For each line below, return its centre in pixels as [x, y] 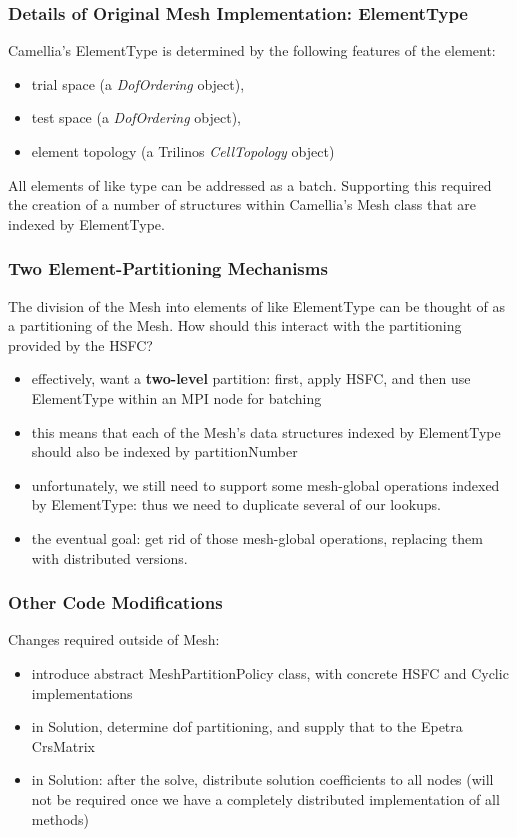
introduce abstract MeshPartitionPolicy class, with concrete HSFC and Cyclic [270, 672]
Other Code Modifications [115, 602]
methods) [60, 818]
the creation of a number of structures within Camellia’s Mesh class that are [242, 204]
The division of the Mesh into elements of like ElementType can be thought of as [257, 305]
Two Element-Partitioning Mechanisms [168, 268]
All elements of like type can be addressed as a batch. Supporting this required [250, 184]
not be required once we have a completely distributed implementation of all [265, 798]
